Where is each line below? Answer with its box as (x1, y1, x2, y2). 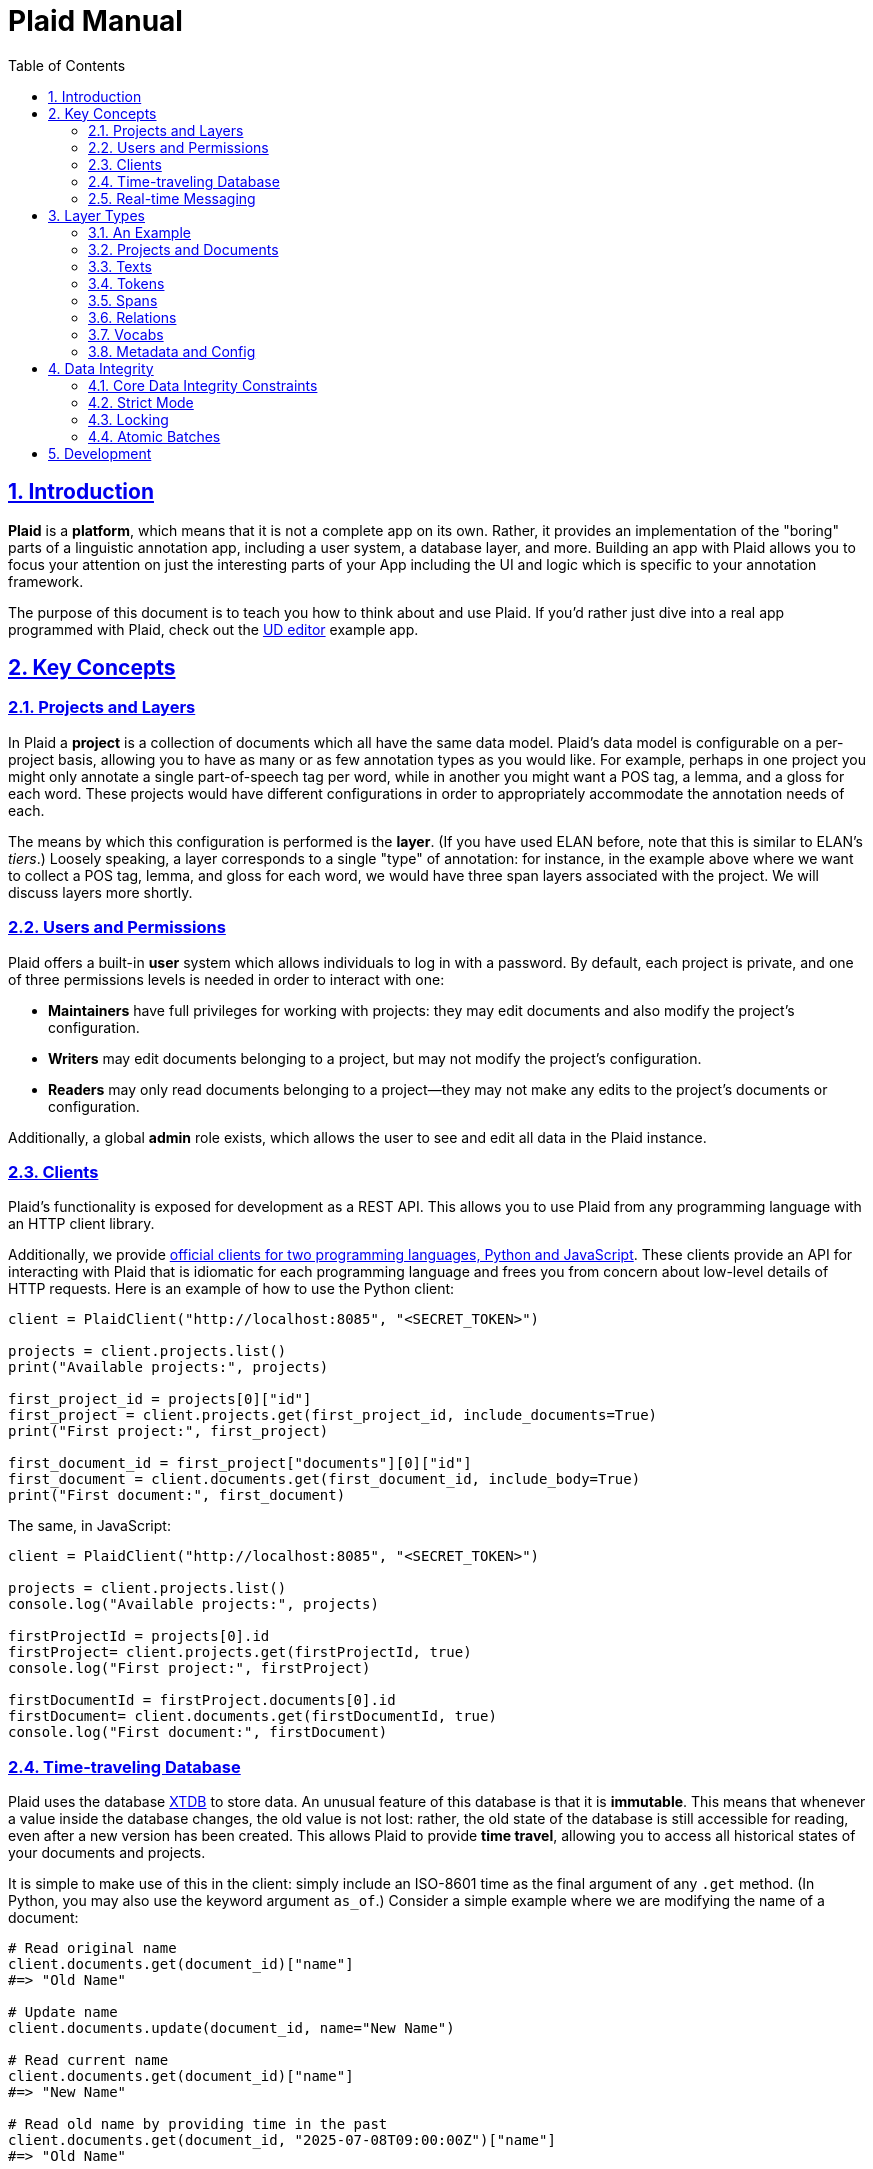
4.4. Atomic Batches (88, 427, 221, 445)
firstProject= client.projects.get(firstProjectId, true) (8, 1644, 472, 1661)
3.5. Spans (88, 291, 158, 309)
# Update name (8, 2004, 118, 2021)
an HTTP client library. (8, 1215, 155, 1233)
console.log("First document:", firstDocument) (8, 1724, 388, 1741)
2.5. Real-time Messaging (88, 189, 256, 207)
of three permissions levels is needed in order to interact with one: (8, 970, 445, 988)
